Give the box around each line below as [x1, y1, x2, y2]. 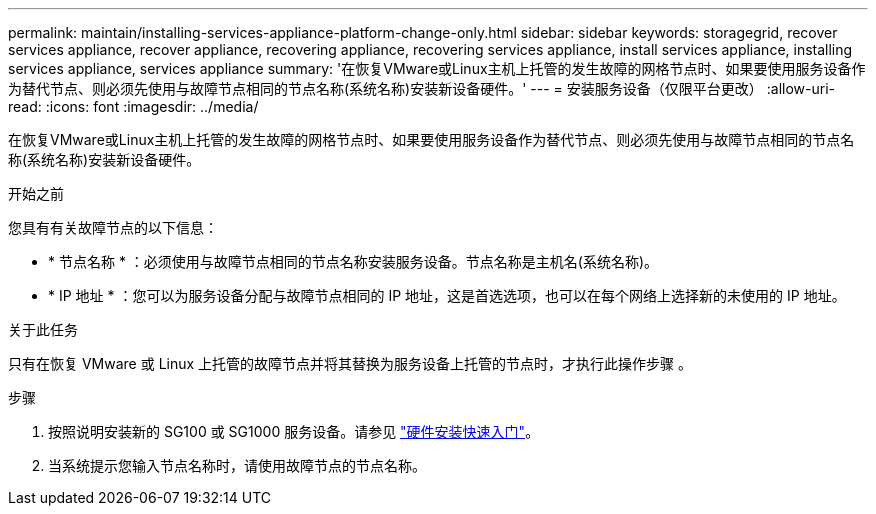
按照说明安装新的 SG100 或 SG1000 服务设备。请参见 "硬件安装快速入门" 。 [48, 423, 540, 440]
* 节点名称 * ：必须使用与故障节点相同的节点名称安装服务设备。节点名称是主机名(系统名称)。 [48, 253, 659, 270]
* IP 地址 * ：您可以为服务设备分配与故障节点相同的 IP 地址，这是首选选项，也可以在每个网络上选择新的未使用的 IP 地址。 [48, 287, 846, 304]
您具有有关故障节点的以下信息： [8, 219, 218, 236]
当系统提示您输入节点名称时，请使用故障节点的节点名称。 [48, 457, 426, 474]
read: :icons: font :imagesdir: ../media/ [8, 98, 259, 115]
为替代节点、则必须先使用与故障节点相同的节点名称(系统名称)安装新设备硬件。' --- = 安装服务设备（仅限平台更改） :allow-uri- [8, 80, 835, 97]
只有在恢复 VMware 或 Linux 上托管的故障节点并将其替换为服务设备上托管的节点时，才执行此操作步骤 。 [8, 355, 693, 372]
